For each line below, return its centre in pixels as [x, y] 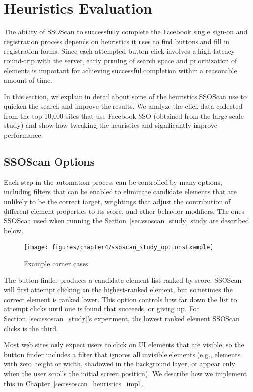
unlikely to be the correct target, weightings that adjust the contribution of [117, 201]
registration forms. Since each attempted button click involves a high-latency [120, 51]
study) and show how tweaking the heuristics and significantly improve [111, 125]
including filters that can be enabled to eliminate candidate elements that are [120, 192]
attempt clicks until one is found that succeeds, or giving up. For [101, 309]
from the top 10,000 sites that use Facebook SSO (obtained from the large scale [124, 115]
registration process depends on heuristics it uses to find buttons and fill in [117, 41]
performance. [24, 135]
